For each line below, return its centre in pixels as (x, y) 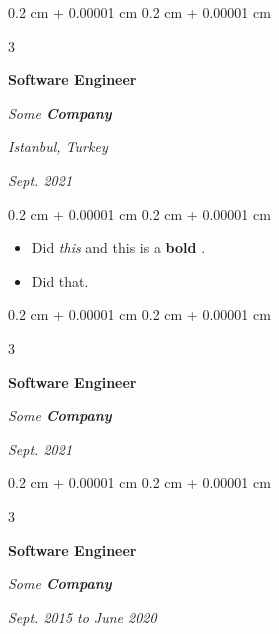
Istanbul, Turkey (58, 146)
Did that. (60, 280)
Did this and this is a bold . (118, 247)
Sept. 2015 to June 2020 (82, 616)
